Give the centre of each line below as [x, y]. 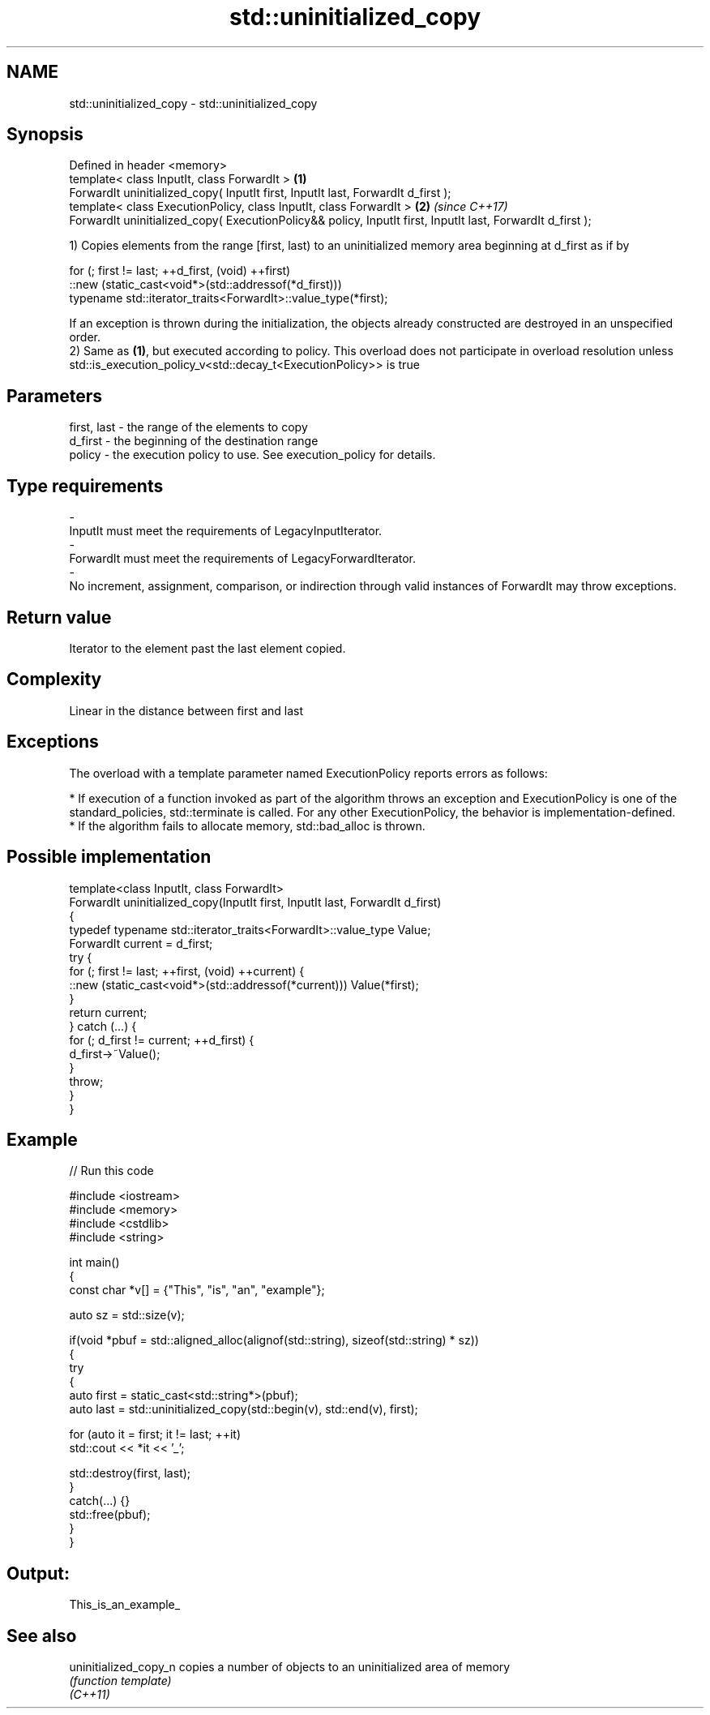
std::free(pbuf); [110, 1515]
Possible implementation [109, 857]
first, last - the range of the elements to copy [188, 427]
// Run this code [111, 1171]
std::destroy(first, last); [130, 1473]
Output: [38, 1573]
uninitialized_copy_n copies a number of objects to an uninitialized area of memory [290, 1667]
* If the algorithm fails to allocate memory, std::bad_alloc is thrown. [247, 825]
